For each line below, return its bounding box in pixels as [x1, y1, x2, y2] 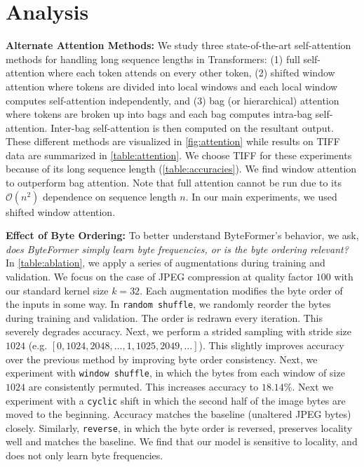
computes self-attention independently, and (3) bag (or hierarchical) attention [6, 93, 339, 107]
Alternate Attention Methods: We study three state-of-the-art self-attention [6, 38, 351, 53]
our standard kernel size [6, 283, 109, 297]
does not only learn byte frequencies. [6, 448, 163, 462]
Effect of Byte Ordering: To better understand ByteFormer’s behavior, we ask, [6, 228, 359, 243]
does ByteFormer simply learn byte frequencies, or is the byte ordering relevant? [6, 241, 349, 256]
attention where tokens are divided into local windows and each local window [6, 79, 338, 93]
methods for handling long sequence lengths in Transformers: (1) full [6, 51, 300, 66]
